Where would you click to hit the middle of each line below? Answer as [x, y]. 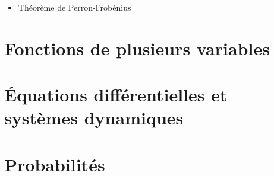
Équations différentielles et [116, 95]
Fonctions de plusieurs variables [137, 48]
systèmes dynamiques [94, 118]
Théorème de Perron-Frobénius [75, 7]
